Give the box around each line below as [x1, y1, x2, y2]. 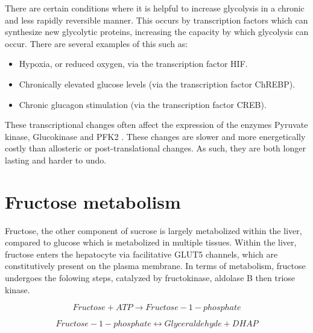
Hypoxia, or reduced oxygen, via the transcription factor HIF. [19, 57, 248, 70]
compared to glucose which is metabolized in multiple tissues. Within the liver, [5, 236, 297, 249]
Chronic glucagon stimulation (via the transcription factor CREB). [19, 98, 267, 110]
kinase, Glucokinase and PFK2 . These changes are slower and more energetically [5, 130, 306, 142]
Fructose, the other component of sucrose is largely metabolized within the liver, [5, 224, 302, 236]
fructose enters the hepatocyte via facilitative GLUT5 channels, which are [5, 247, 278, 260]
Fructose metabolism [5, 189, 181, 214]
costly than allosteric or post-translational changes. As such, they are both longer [5, 142, 306, 154]
